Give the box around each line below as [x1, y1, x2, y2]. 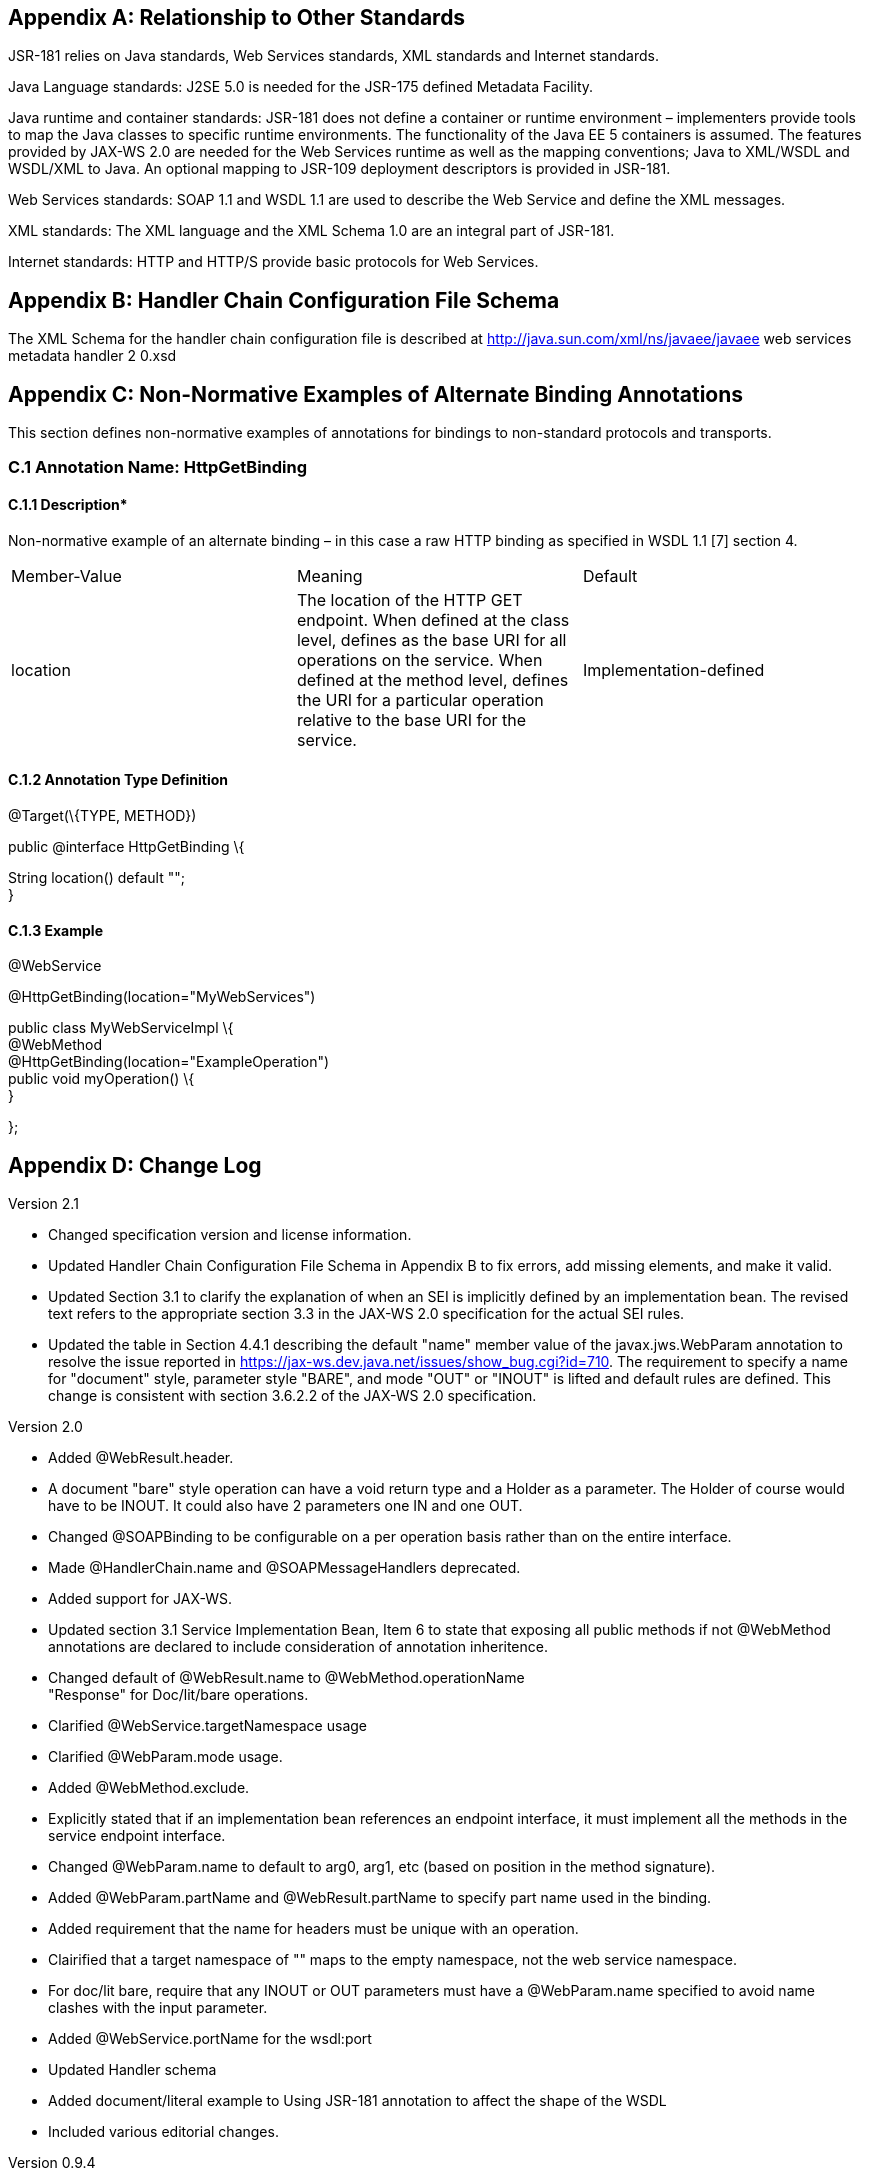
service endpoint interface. [48, 1826, 226, 1844]
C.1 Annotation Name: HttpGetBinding [8, 457, 308, 478]
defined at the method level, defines [296, 669, 569, 690]
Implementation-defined [582, 659, 765, 680]
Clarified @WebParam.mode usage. [48, 1747, 283, 1765]
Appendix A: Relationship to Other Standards [8, 5, 466, 30]
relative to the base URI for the [296, 709, 527, 730]
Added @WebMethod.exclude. [48, 1778, 250, 1796]
